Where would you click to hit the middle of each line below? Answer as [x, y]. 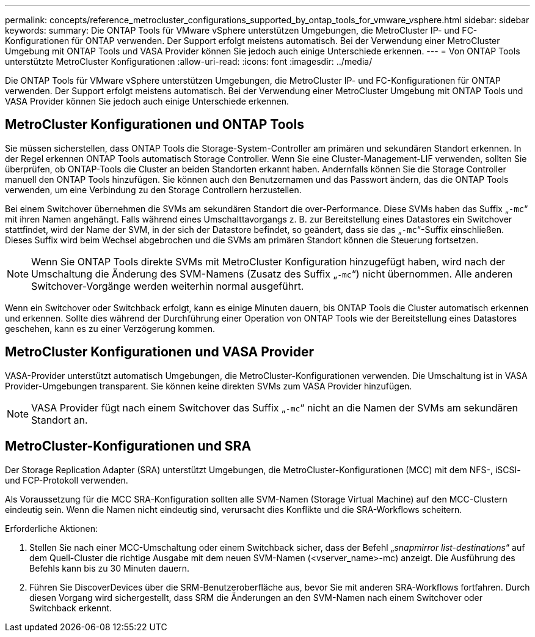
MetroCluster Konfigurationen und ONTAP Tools [155, 125]
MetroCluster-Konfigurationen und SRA [128, 446]
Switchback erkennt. [71, 608]
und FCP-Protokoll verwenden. [67, 480]
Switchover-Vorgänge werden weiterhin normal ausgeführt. [168, 286]
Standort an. [60, 420]
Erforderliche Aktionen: [51, 528]
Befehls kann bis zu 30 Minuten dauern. [110, 568]
